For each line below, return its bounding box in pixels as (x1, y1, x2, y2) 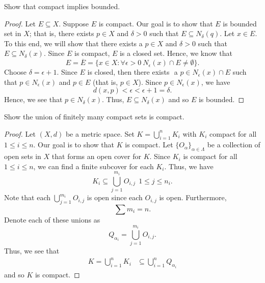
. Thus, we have (164, 161, 214, 171)
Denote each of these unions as (4, 214, 100, 225)
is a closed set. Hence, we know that (119, 48, 233, 58)
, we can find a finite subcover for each (33, 161, 154, 171)
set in (4, 28, 21, 39)
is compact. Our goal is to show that (98, 18, 213, 28)
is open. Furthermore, (159, 192, 227, 203)
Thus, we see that (4, 245, 60, 256)
